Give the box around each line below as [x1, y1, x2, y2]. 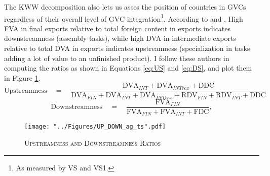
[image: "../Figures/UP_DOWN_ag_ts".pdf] [24, 123, 166, 131]
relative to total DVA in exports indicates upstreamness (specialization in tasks [4, 43, 250, 53]
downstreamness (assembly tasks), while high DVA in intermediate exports [4, 33, 236, 43]
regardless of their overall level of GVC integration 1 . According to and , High [4, 12, 243, 24]
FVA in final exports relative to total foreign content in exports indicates [4, 23, 231, 33]
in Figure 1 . [4, 72, 41, 83]
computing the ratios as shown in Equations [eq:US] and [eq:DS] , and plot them [4, 63, 252, 73]
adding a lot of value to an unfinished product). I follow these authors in [4, 52, 229, 63]
